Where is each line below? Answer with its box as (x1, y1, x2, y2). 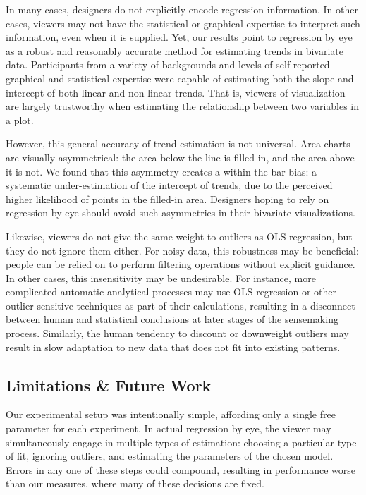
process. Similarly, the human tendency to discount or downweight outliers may (6, 326, 349, 341)
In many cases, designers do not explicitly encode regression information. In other (6, 2, 358, 16)
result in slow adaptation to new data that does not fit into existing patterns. (6, 339, 341, 354)
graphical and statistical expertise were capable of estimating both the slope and (6, 71, 354, 85)
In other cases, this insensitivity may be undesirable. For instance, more (6, 270, 316, 285)
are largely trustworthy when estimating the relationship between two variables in (6, 99, 360, 114)
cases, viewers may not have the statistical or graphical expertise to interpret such (6, 16, 360, 30)
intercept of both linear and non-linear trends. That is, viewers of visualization (6, 85, 346, 99)
